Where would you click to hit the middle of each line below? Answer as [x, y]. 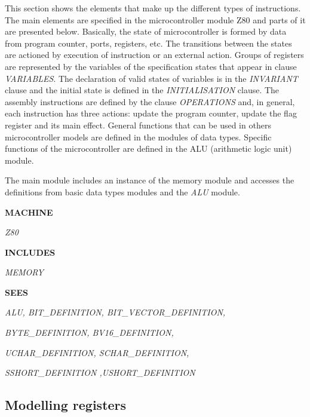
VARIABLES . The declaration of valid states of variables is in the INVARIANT [151, 78]
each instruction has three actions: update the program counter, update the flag [151, 113]
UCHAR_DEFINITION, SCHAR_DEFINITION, [97, 352]
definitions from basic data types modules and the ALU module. [122, 191]
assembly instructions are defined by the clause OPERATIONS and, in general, [150, 101]
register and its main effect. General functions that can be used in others [138, 125]
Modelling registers [66, 405]
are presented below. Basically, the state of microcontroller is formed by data [146, 31]
